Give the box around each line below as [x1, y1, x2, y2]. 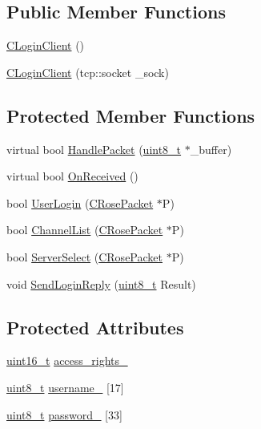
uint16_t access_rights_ [6, 352, 128, 369]
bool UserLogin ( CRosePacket [6, 194, 154, 211]
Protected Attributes [6, 314, 184, 339]
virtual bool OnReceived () [6, 168, 139, 184]
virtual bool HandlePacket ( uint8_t [6, 140, 182, 157]
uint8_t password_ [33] [6, 406, 122, 423]
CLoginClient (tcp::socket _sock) [6, 63, 169, 80]
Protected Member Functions [6, 103, 255, 127]
